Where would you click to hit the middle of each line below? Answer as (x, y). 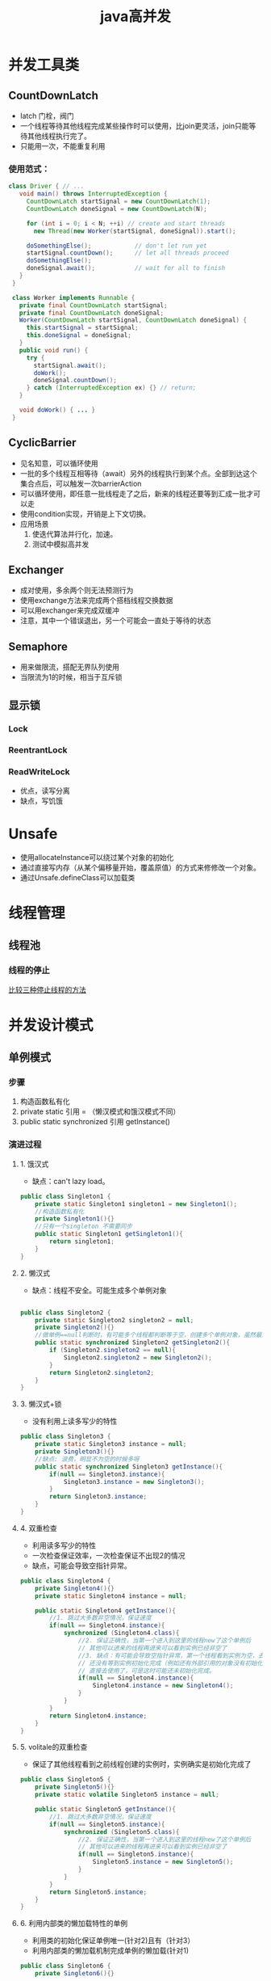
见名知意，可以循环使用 (59, 463)
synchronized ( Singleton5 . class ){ (121, 1831)
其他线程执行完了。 (59, 136)
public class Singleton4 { (65, 1581)
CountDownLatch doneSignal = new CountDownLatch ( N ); (117, 209)
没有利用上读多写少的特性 (75, 1421)
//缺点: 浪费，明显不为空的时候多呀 (87, 1459)
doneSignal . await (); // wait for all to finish (126, 268)
